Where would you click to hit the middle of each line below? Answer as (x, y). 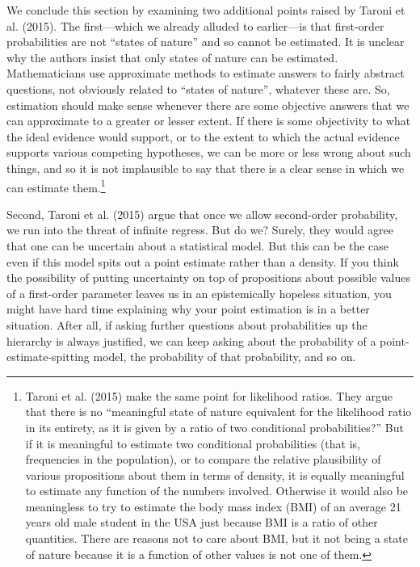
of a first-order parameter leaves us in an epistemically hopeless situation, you (199, 293)
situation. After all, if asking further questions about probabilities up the (187, 324)
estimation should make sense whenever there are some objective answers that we (208, 105)
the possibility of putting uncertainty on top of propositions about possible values (209, 277)
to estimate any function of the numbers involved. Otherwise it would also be (217, 491)
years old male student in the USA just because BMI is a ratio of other (202, 522)
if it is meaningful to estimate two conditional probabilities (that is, (193, 443)
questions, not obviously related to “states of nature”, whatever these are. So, (198, 88)
